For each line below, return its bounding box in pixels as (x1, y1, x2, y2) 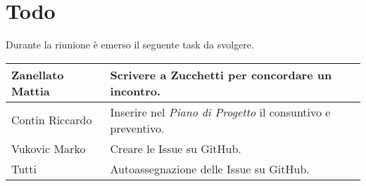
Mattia (11, 82, 50, 99)
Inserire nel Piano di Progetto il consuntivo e (110, 103, 331, 120)
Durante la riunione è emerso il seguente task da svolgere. (6, 37, 254, 52)
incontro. (110, 82, 161, 99)
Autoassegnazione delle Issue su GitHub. (110, 160, 310, 177)
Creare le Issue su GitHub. (110, 140, 241, 157)
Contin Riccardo (11, 112, 92, 128)
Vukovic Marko (11, 140, 86, 157)
